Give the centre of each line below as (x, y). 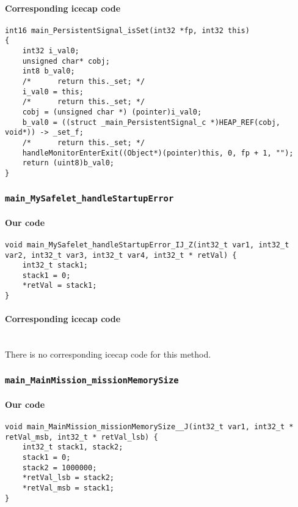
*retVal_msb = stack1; (68, 488)
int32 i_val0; (51, 51)
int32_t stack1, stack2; (73, 447)
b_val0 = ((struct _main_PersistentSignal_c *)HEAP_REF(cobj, (151, 122)
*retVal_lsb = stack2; (68, 478)
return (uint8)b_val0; (68, 163)
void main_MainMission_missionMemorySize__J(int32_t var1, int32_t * (149, 426)
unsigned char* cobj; (66, 61)
